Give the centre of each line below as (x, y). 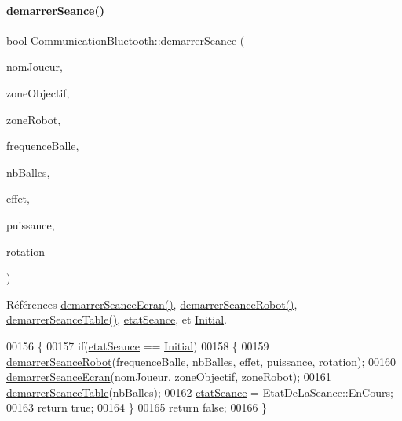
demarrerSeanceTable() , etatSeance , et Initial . (117, 319)
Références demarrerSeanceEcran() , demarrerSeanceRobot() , (152, 304)
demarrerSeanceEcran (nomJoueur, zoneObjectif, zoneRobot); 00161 (169, 377)
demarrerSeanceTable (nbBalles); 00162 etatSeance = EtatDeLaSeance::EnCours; (200, 392)
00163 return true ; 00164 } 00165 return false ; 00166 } (137, 407)
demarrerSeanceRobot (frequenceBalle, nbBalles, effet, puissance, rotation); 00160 (201, 361)
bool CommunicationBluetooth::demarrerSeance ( (126, 40)
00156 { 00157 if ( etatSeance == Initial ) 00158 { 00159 (138, 345)
